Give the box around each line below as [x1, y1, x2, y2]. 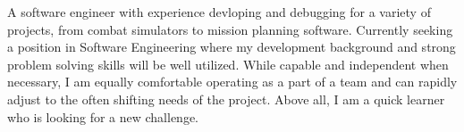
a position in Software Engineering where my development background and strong [7, 37, 456, 56]
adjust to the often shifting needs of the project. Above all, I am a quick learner [7, 89, 445, 108]
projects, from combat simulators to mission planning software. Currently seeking [7, 20, 453, 38]
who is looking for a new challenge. [7, 107, 199, 126]
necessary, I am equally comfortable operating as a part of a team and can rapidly [7, 72, 458, 91]
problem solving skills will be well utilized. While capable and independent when [7, 54, 449, 73]
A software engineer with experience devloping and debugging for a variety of [7, 3, 431, 21]
